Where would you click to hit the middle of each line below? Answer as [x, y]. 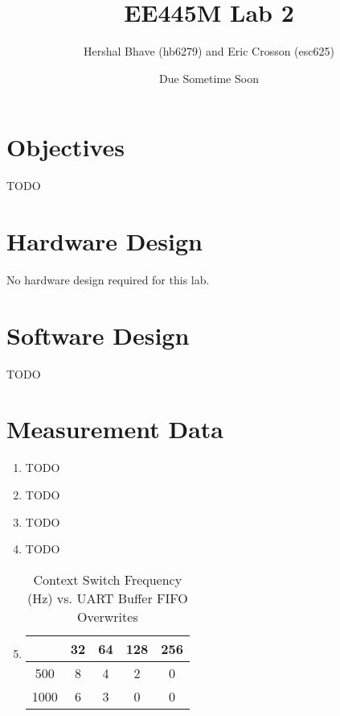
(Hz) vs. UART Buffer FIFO [107, 598]
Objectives [66, 147]
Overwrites [107, 616]
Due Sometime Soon [209, 78]
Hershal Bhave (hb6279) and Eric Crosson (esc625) [209, 51]
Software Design [98, 335]
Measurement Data [115, 429]
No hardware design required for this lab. [108, 279]
